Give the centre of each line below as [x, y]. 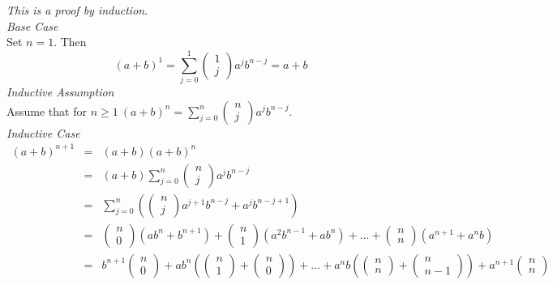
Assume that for [47, 111]
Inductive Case [43, 132]
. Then [70, 42]
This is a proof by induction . [77, 10]
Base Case [32, 26]
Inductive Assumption [60, 91]
